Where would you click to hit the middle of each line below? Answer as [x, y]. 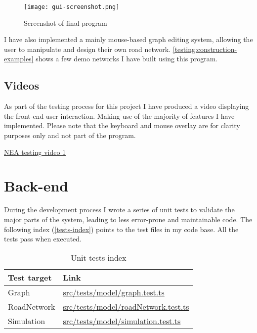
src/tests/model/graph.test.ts [114, 292]
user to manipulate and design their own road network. [87, 49]
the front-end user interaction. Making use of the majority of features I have [119, 116]
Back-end [36, 186]
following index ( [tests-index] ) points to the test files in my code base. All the [121, 229]
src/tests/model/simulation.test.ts [122, 321]
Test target [30, 277]
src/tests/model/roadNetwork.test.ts [126, 306]
